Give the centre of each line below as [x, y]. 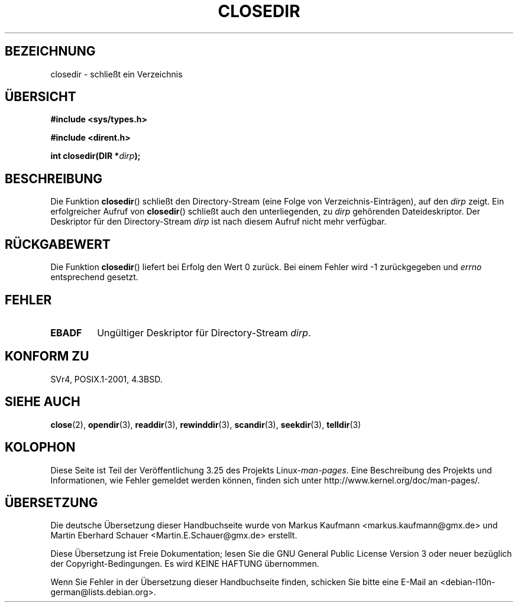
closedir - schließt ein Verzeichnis [116, 74]
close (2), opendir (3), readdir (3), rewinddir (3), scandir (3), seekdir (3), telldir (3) [206, 424]
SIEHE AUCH [43, 402]
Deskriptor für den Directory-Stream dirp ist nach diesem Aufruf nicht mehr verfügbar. [218, 222]
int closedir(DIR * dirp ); [95, 156]
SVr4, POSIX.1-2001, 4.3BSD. [106, 379]
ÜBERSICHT [41, 97]
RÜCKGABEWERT [58, 244]
